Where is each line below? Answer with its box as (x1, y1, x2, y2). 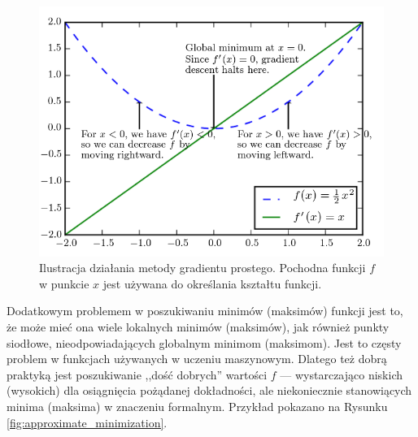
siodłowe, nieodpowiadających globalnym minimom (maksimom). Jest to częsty (7, 334, 402, 351)
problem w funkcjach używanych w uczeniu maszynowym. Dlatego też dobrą (7, 350, 387, 367)
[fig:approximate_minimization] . (7, 413, 168, 431)
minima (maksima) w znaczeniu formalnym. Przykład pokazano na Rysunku (7, 397, 388, 414)
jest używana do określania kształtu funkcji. (102, 275, 322, 292)
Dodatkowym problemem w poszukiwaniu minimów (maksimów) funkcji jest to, (7, 302, 403, 319)
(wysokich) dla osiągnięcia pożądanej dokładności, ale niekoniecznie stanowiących (7, 382, 412, 399)
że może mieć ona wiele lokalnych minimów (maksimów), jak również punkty (7, 318, 390, 335)
